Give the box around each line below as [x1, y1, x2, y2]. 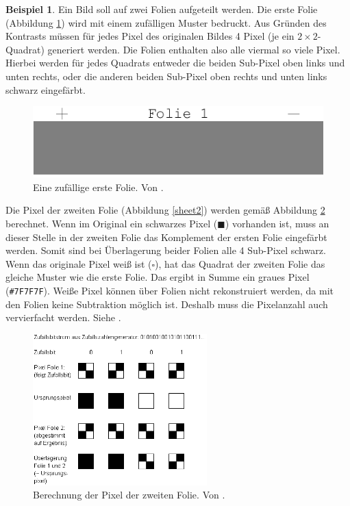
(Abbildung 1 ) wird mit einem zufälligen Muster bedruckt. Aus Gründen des [5, 15, 327, 29]
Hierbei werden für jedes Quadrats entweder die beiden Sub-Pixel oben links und [5, 55, 345, 70]
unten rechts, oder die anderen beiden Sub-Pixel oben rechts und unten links [5, 68, 327, 83]
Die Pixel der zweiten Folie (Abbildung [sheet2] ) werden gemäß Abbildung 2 [5, 203, 325, 217]
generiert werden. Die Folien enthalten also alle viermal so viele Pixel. [47, 42, 340, 56]
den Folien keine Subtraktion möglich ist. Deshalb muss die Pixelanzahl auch [5, 296, 328, 311]
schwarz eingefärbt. [5, 82, 86, 97]
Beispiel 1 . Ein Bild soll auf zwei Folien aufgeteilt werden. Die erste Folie [5, 2, 318, 16]
